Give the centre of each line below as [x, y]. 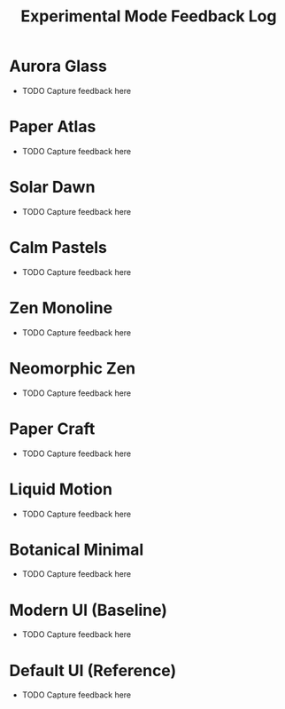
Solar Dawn [52, 187]
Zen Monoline [61, 307]
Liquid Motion [61, 489]
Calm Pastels [58, 248]
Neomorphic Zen [73, 368]
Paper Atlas [53, 127]
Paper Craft [52, 429]
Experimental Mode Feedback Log [149, 16]
